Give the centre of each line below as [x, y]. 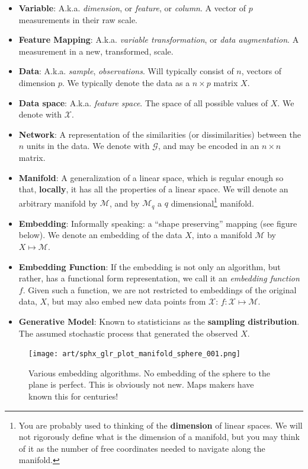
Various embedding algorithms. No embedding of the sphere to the [149, 373]
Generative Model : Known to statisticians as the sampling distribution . [159, 321]
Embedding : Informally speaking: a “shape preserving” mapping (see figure [158, 223]
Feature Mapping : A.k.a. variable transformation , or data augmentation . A [159, 39]
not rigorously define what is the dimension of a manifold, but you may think [159, 437]
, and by [124, 203]
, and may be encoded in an [208, 146]
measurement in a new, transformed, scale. [96, 51]
